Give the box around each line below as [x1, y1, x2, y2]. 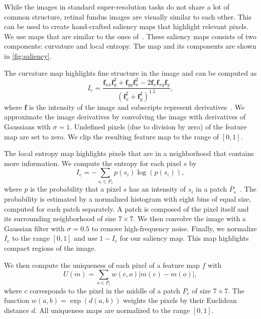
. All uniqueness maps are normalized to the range [35, 305, 190, 315]
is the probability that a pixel [30, 184, 121, 194]
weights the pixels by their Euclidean [123, 295, 237, 305]
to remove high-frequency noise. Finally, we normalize [91, 223, 257, 233]
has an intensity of [129, 184, 186, 194]
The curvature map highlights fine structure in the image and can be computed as [4, 67, 257, 78]
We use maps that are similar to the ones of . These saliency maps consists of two [4, 31, 256, 41]
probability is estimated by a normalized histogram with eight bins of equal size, [4, 193, 251, 204]
